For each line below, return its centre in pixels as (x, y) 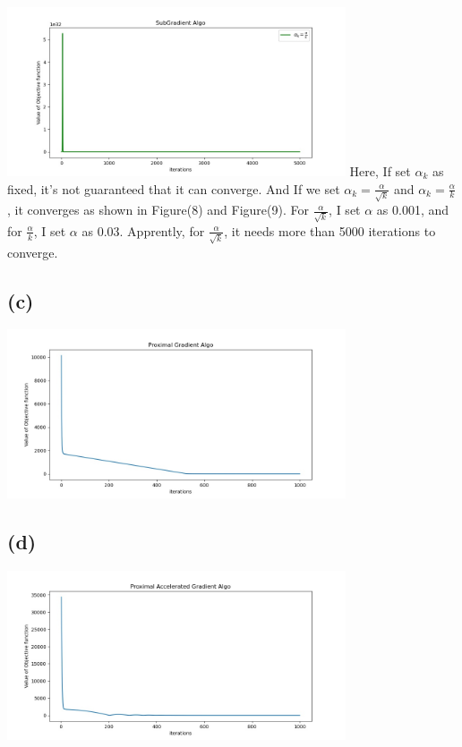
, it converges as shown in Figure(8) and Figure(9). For (158, 210)
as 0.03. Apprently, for (143, 230)
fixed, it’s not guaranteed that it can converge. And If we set (174, 188)
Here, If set (380, 170)
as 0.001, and (413, 210)
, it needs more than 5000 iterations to (330, 230)
